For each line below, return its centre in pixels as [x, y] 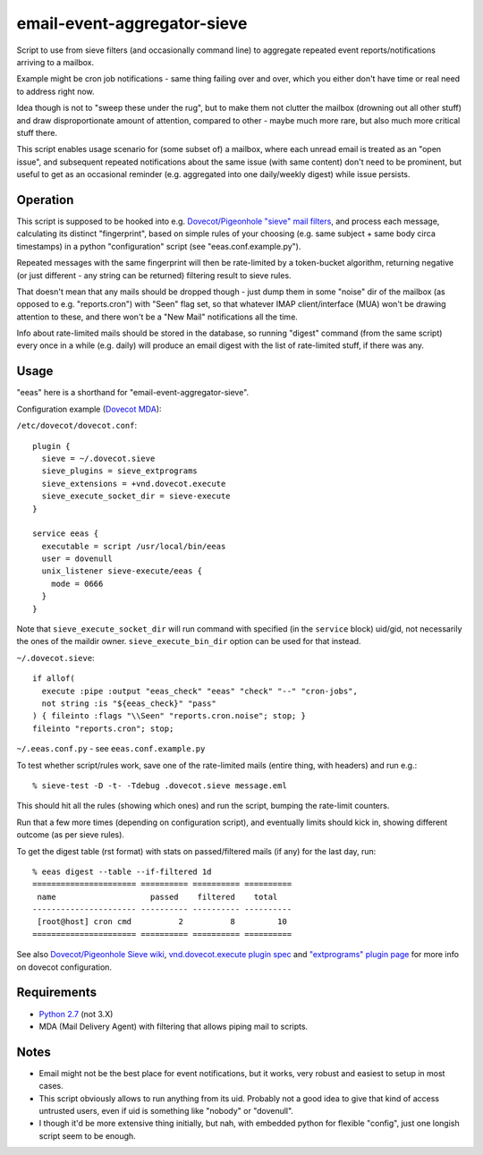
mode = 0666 [77, 583]
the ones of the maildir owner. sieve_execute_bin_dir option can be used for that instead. [189, 641]
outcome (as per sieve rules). [71, 835]
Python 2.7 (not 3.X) [76, 1014]
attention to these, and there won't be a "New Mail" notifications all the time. [157, 317]
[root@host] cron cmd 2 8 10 [162, 922]
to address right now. [55, 91]
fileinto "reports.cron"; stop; [103, 728]
